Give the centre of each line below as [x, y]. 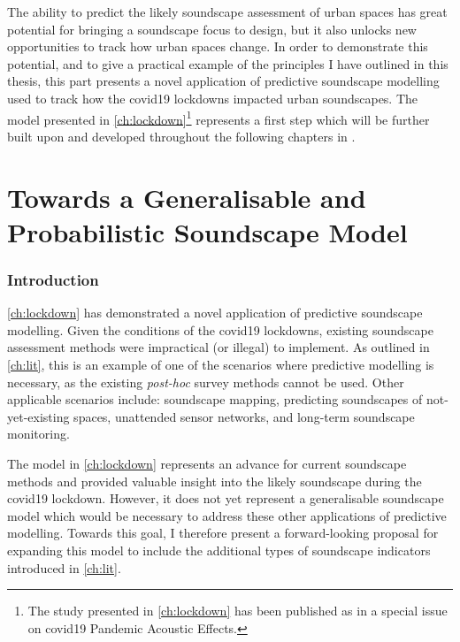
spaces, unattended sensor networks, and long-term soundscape [244, 416]
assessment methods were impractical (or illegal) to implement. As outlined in [218, 347]
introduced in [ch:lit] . [64, 567]
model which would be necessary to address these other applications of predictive [227, 515]
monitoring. [38, 434]
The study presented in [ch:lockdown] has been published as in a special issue [238, 611]
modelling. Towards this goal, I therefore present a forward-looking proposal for [223, 533]
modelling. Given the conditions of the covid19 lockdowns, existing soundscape [220, 329]
